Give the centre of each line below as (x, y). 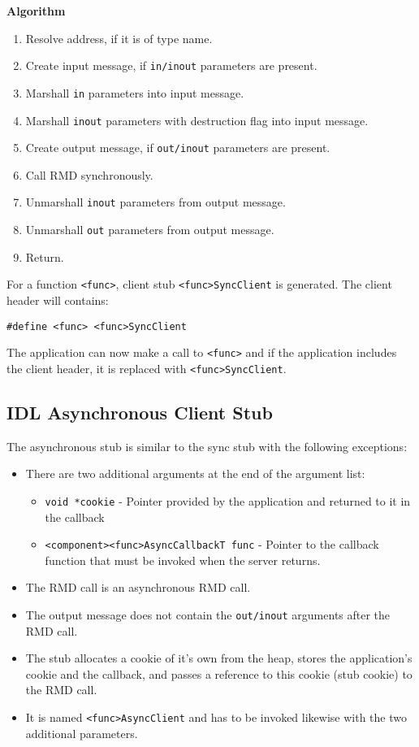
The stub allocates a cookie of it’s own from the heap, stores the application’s (219, 658)
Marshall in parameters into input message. (135, 92)
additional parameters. (82, 733)
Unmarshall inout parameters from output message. (156, 202)
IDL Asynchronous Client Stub (140, 412)
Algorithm (36, 11)
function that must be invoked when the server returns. (183, 560)
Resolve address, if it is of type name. (119, 38)
